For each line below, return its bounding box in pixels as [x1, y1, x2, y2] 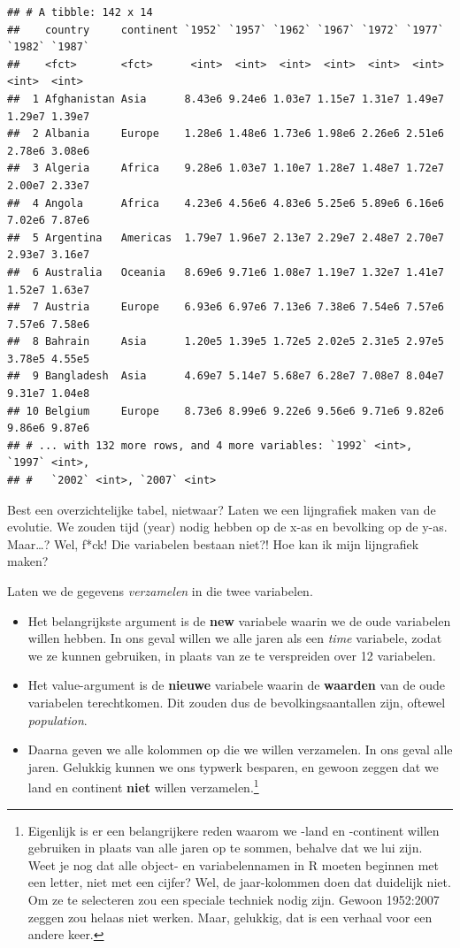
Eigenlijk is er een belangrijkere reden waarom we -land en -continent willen [27, 821, 440, 839]
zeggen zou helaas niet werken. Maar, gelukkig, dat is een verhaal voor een [27, 907, 433, 926]
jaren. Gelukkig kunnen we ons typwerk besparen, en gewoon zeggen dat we [27, 757, 439, 776]
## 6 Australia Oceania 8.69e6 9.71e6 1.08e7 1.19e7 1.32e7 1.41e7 [7, 265, 444, 279]
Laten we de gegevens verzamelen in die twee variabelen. [7, 582, 313, 600]
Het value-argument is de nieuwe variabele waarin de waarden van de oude [27, 676, 445, 694]
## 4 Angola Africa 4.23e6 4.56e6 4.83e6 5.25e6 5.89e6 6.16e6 [7, 196, 444, 210]
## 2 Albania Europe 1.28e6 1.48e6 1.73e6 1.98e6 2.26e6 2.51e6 [7, 127, 444, 141]
